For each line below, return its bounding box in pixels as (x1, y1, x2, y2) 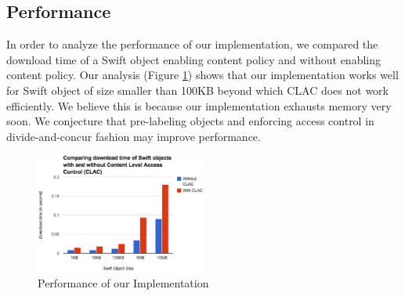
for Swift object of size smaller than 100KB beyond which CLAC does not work (6, 81, 389, 98)
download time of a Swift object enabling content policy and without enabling (6, 51, 381, 67)
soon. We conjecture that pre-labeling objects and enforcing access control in (6, 113, 374, 129)
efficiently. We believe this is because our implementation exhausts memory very (6, 97, 392, 114)
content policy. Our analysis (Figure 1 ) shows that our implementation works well (6, 67, 399, 83)
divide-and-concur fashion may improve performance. (6, 128, 261, 144)
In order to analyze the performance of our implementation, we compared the (6, 36, 378, 52)
